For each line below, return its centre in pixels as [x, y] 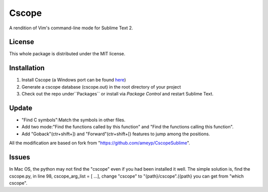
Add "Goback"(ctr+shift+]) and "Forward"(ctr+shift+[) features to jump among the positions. [116, 134]
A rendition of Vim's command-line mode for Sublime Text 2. [71, 28]
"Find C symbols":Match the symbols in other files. [74, 120]
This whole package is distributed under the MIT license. [67, 54]
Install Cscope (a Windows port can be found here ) [74, 80]
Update [21, 108]
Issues [20, 157]
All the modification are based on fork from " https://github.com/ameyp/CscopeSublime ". [100, 143]
